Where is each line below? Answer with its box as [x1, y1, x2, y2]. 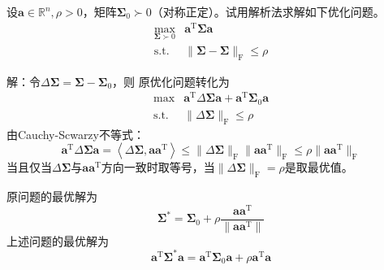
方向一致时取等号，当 [101, 159, 215, 176]
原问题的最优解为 [6, 188, 97, 205]
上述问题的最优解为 [6, 232, 109, 249]
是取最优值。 [284, 159, 353, 176]
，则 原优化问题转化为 [112, 72, 230, 89]
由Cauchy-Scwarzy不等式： [6, 125, 145, 142]
